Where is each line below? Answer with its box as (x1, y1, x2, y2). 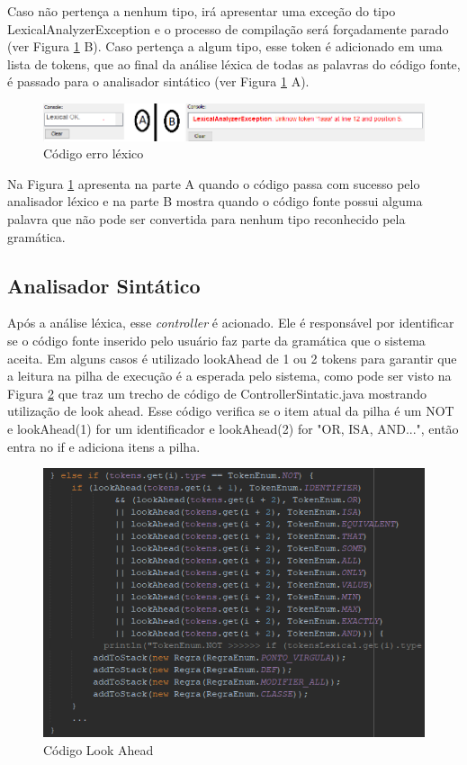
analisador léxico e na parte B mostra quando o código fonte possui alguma (7, 192, 423, 211)
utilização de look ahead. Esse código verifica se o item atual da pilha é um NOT (7, 401, 454, 420)
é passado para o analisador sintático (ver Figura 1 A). (7, 72, 310, 91)
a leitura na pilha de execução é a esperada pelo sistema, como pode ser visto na (7, 366, 452, 385)
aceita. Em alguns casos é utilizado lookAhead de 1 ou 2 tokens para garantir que (7, 348, 457, 367)
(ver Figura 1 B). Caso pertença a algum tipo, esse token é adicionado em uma (7, 37, 443, 56)
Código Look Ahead (43, 740, 154, 759)
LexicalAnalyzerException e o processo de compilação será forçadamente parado (7, 19, 449, 38)
